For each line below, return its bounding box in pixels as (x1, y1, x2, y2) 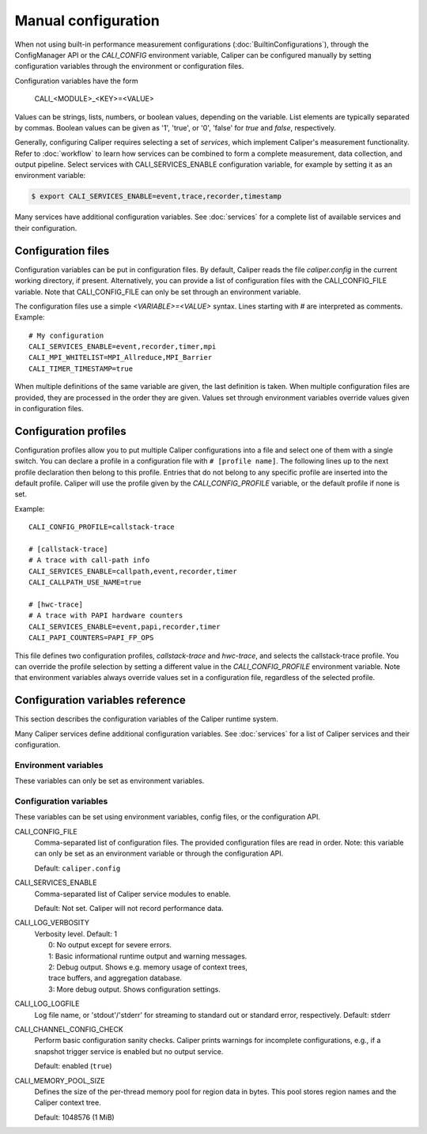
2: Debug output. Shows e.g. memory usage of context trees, (48, 962, 248, 972)
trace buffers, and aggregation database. (48, 973, 182, 983)
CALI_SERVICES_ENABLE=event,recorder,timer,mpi (28, 342, 217, 351)
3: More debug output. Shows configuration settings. (48, 985, 221, 994)
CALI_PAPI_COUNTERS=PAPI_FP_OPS (28, 633, 154, 642)
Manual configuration (14, 12, 160, 29)
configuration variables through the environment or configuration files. (14, 62, 244, 71)
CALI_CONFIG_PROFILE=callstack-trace (28, 523, 176, 531)
